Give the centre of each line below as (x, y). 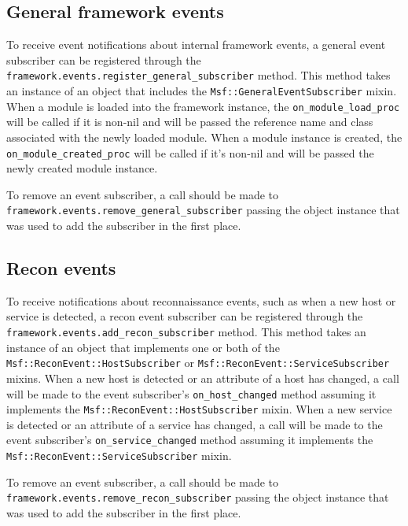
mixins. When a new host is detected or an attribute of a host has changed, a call (203, 378)
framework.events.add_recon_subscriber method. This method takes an (186, 332)
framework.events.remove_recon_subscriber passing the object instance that (198, 497)
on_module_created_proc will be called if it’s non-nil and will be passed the (190, 152)
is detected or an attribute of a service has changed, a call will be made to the (195, 424)
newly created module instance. (82, 168)
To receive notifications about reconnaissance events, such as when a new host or (201, 300)
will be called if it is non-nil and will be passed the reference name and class (190, 122)
